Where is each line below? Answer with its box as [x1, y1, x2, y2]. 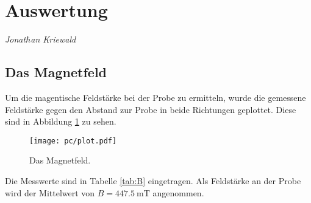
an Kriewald [30, 33, 76, 46]
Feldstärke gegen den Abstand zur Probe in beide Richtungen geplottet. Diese [5, 103, 296, 115]
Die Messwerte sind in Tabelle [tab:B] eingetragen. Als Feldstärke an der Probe [5, 174, 301, 187]
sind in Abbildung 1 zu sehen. [5, 115, 116, 128]
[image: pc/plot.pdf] [29, 136, 117, 145]
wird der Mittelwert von [5, 186, 95, 199]
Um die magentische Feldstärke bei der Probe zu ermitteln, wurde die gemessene [5, 91, 306, 103]
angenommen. [152, 186, 204, 199]
